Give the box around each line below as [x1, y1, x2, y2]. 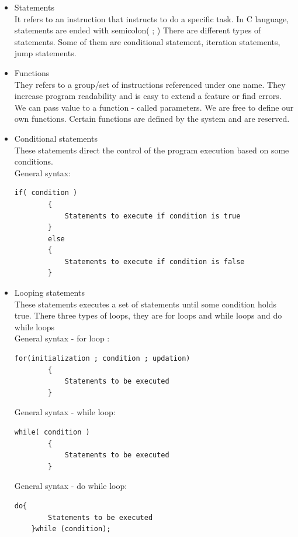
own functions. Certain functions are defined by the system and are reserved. [14, 112, 290, 125]
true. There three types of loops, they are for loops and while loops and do [14, 309, 282, 321]
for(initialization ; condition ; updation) [14, 354, 190, 363]
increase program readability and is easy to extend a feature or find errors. [14, 90, 282, 102]
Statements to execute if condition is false [64, 257, 245, 266]
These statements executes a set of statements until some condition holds [14, 297, 277, 310]
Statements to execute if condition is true [64, 211, 241, 220]
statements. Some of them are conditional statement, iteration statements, [14, 35, 280, 47]
